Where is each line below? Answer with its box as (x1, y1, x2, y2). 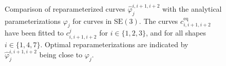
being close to (39, 49, 83, 60)
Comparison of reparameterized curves (5, 3, 125, 14)
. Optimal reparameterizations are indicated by (40, 39, 189, 49)
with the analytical (162, 3, 222, 14)
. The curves (139, 15, 178, 26)
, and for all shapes (146, 27, 206, 38)
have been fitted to (5, 27, 64, 38)
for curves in (72, 15, 112, 26)
